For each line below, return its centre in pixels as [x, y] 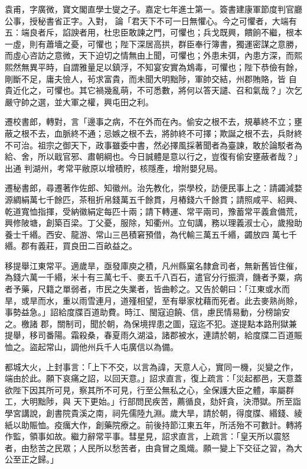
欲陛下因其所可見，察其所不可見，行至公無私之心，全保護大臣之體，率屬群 [149, 389]
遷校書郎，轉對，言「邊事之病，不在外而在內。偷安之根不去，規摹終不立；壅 [153, 122]
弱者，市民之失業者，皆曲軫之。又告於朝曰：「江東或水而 [180, 289]
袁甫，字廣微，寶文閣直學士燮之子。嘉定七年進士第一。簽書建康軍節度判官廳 [153, 9]
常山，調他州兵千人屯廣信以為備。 [112, 347]
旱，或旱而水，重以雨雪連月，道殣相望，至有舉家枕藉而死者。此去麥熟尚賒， [153, 300]
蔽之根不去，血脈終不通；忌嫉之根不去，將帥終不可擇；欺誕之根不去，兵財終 [153, 133]
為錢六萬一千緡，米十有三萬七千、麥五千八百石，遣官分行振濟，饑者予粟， [149, 277]
